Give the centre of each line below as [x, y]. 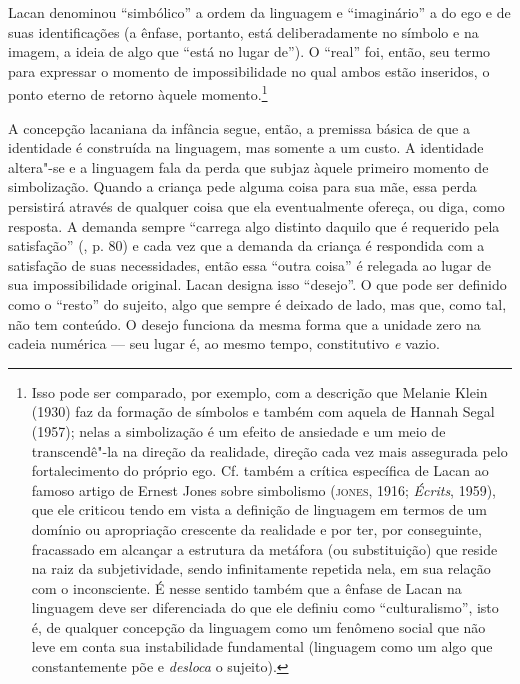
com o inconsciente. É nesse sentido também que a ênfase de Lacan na [246, 587]
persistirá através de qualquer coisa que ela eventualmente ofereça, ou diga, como [256, 206]
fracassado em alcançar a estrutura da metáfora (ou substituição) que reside [264, 548]
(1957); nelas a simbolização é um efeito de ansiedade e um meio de [238, 430]
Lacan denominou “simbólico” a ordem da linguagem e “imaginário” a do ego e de [259, 12]
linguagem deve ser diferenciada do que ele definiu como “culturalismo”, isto [265, 607]
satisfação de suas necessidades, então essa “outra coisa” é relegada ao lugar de [250, 264]
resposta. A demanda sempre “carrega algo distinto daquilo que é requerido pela [254, 225]
